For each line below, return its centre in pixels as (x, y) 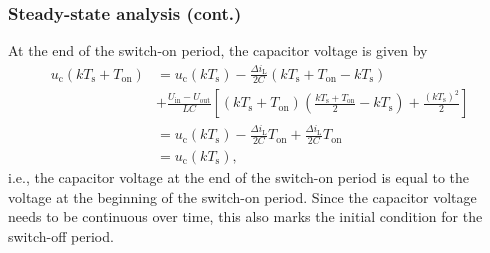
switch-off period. (61, 235)
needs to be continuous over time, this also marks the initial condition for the (245, 216)
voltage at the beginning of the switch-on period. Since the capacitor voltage (242, 196)
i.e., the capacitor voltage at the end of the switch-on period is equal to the (239, 177)
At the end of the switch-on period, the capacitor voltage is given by (218, 50)
